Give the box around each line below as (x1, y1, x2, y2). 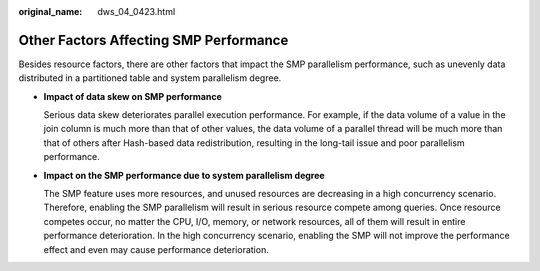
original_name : (18, 6, 83, 17)
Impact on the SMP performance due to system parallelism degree (43, 169, 325, 181)
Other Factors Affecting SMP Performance (18, 31, 289, 49)
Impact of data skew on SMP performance (43, 90, 222, 102)
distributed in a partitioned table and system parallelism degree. (18, 72, 282, 84)
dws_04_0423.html (97, 6, 176, 17)
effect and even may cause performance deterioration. (43, 243, 269, 255)
